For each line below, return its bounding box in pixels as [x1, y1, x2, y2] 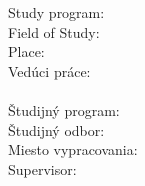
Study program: [8, 2, 105, 22]
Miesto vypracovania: [8, 139, 138, 160]
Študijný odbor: [8, 119, 105, 140]
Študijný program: [8, 99, 120, 120]
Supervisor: [8, 158, 77, 179]
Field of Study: [8, 21, 100, 42]
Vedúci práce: [8, 60, 91, 81]
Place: [8, 41, 45, 62]
